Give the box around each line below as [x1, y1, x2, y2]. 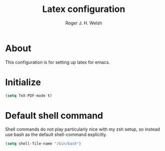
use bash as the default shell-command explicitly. [5, 132, 107, 138]
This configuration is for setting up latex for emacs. [5, 59, 110, 65]
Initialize [5, 76, 41, 88]
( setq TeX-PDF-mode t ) [5, 93, 52, 98]
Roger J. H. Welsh [65, 20, 102, 26]
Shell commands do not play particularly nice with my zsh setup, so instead [5, 126, 161, 133]
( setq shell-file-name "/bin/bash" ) [5, 141, 81, 147]
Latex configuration [42, 3, 126, 15]
